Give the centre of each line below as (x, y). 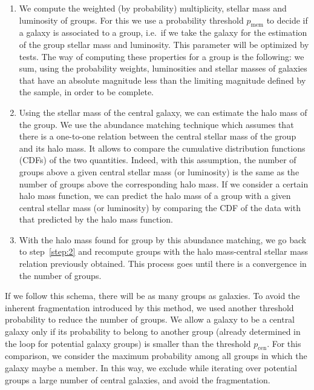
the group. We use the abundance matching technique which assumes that (156, 124)
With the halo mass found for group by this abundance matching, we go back (163, 239)
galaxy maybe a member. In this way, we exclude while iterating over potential (151, 368)
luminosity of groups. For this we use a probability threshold (131, 20)
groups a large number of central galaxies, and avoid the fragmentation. (138, 379)
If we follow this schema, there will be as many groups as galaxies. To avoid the (152, 296)
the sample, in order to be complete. (86, 92)
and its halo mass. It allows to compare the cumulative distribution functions (162, 148)
